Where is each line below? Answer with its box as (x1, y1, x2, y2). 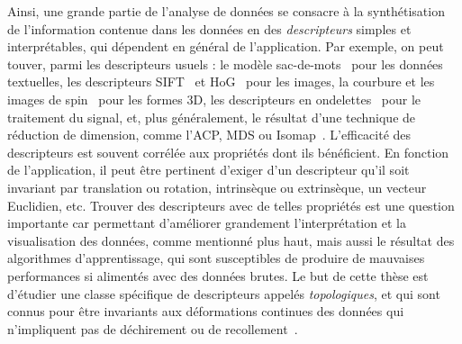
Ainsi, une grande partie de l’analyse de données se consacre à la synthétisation (7, 2, 445, 20)
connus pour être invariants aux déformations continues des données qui (7, 302, 404, 321)
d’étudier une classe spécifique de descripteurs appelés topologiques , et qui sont (7, 284, 440, 303)
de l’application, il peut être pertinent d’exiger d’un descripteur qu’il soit (7, 160, 410, 179)
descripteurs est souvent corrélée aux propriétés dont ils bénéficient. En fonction (7, 142, 449, 161)
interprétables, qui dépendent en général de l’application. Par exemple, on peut (7, 37, 444, 56)
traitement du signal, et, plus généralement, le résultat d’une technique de (7, 107, 416, 126)
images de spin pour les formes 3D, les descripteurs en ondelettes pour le (7, 89, 421, 108)
